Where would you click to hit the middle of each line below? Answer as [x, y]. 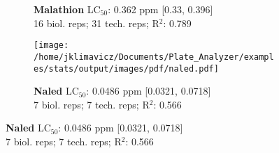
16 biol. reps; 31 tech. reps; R [96, 23]
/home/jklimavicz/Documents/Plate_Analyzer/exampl [154, 57]
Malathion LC [67, 9]
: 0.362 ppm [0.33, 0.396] [160, 9]
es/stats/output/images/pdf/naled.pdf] [126, 69]
